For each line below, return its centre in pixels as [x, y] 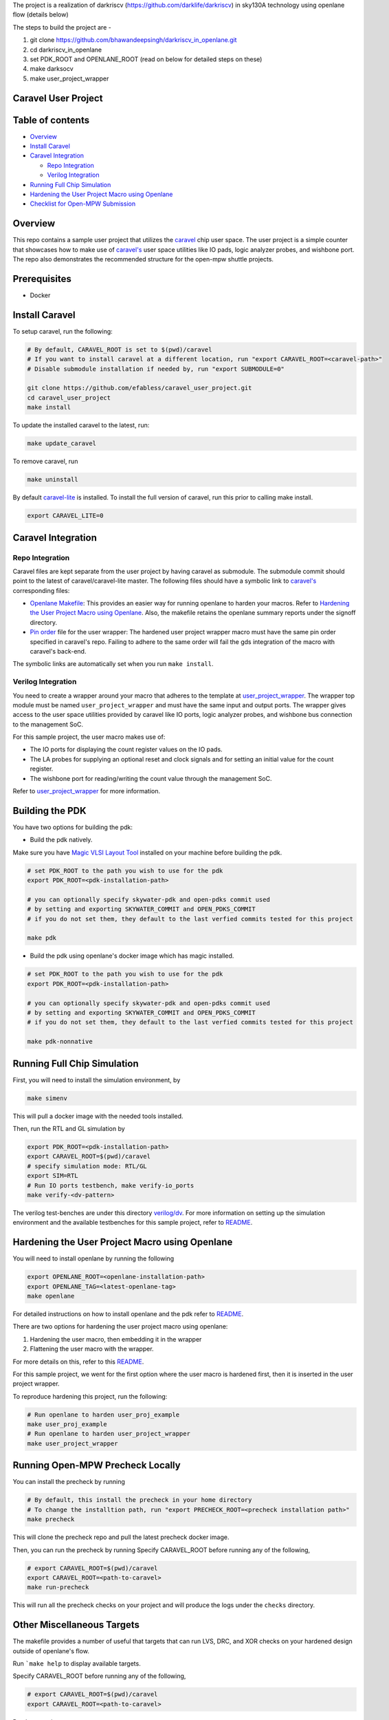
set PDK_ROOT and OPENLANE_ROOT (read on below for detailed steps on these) [146, 59]
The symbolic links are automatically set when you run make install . [113, 664]
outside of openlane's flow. [51, 1651]
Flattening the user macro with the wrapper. [92, 1349]
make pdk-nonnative [60, 1042]
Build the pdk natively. [61, 840]
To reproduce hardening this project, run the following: [90, 1396]
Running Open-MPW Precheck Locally [97, 1465]
